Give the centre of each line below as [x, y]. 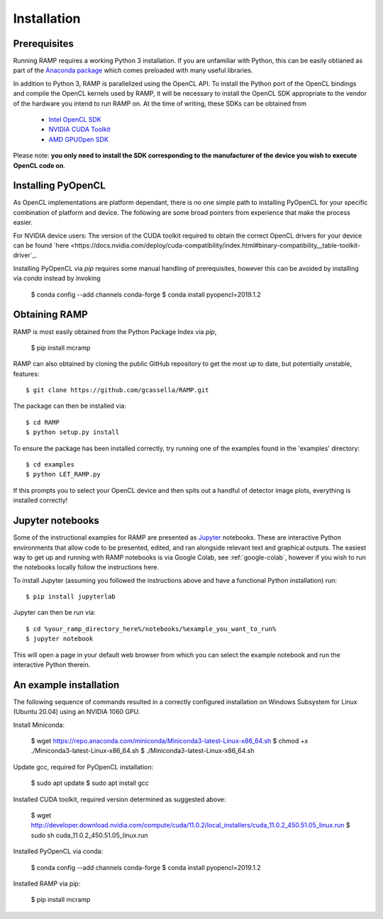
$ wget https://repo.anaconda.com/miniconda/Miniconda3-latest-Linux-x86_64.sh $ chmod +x [170, 741]
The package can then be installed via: [70, 406]
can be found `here [41, 245]
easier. [23, 223]
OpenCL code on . [39, 165]
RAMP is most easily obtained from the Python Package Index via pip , [115, 332]
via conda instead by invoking [57, 278]
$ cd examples [50, 465]
